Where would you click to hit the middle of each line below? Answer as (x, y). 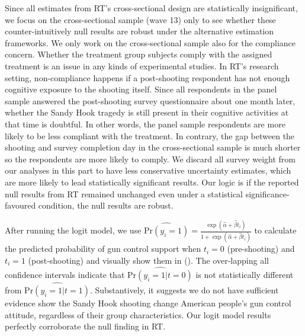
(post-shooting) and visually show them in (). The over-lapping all (148, 260)
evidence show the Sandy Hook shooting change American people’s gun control (148, 303)
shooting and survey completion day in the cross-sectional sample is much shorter (153, 147)
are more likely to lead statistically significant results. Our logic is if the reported (152, 182)
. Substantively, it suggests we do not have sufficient (184, 289)
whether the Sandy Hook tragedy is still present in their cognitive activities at (147, 112)
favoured (20, 205)
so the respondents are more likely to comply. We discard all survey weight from (150, 159)
